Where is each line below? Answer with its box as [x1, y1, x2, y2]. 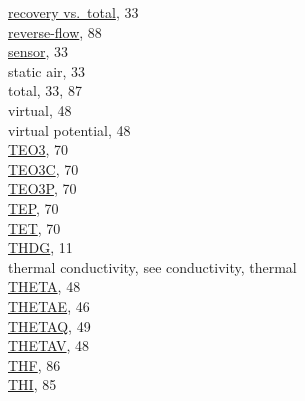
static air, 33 [8, 60, 86, 81]
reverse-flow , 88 [8, 21, 102, 42]
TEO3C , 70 [8, 158, 79, 179]
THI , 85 [8, 374, 57, 395]
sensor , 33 [8, 41, 69, 62]
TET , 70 [8, 217, 61, 238]
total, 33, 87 [8, 80, 82, 101]
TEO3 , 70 [8, 139, 69, 160]
